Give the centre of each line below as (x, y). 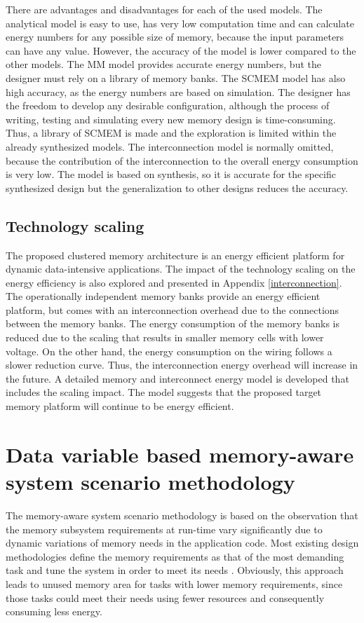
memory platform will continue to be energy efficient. (120, 406)
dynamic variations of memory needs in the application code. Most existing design (182, 543)
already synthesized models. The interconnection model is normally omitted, (170, 146)
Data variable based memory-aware (180, 454)
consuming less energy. (54, 611)
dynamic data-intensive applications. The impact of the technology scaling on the (181, 269)
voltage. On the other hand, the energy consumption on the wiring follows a (169, 351)
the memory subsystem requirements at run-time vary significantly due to (164, 529)
